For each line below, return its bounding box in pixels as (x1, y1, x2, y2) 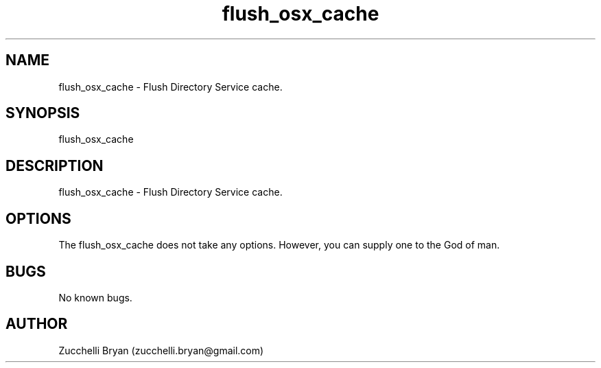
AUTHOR (5, 315, 68, 333)
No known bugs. (58, 291, 132, 303)
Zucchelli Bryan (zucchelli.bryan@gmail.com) (58, 344, 264, 356)
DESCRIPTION (5, 157, 104, 174)
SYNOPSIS (5, 104, 80, 122)
